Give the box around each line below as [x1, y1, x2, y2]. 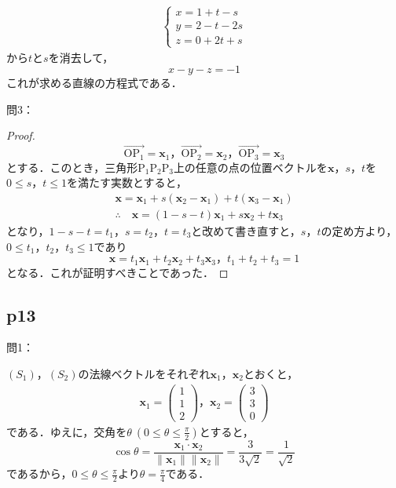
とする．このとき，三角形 [6, 158, 138, 175]
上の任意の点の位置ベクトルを [173, 158, 328, 175]
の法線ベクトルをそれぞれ [78, 365, 211, 381]
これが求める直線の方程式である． [6, 75, 182, 91]
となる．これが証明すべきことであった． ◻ [6, 264, 229, 280]
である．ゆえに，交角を [6, 423, 127, 439]
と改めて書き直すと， [191, 222, 301, 239]
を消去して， [48, 49, 114, 65]
